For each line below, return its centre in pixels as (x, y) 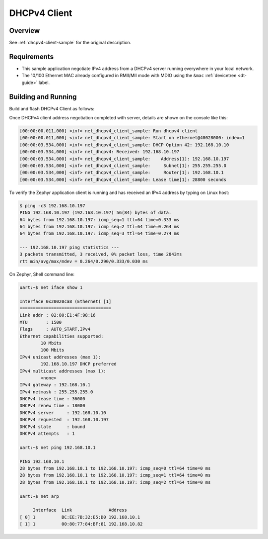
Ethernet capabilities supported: (62, 336)
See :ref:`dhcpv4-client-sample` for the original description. (70, 43)
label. (44, 83)
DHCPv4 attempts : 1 (47, 434)
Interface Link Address (80, 510)
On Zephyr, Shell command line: (42, 274)
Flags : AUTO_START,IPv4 (55, 329)
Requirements (32, 56)
